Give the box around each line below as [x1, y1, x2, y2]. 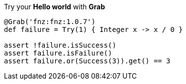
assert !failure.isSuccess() [4, 41, 116, 49]
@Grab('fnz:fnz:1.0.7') [4, 18, 96, 26]
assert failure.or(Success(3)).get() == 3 [4, 57, 171, 65]
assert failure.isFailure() [4, 49, 112, 57]
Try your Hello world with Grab [4, 2, 105, 11]
